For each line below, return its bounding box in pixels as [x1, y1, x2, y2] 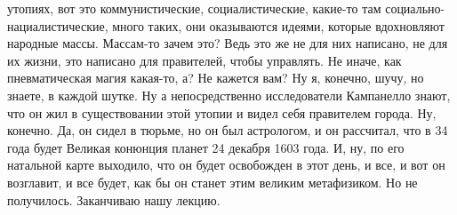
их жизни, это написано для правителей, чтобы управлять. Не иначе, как [7, 51, 402, 69]
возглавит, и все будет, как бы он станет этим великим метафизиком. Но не [7, 172, 418, 191]
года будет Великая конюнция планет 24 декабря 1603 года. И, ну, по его [7, 138, 405, 156]
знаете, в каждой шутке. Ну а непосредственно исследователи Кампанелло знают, [7, 85, 451, 104]
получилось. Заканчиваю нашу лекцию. [7, 190, 220, 209]
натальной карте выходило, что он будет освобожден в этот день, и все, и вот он [7, 155, 445, 174]
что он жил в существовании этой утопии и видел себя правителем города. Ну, [7, 103, 437, 122]
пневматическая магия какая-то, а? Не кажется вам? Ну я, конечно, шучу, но [7, 68, 424, 87]
